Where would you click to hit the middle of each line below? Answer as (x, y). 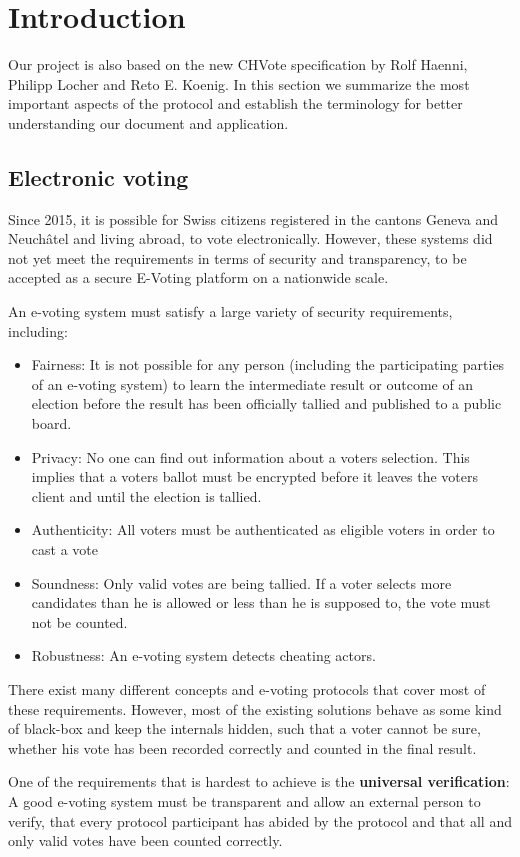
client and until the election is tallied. (146, 495)
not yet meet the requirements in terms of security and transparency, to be (237, 257)
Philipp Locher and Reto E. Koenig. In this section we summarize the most (239, 83)
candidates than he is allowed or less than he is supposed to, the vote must (261, 602)
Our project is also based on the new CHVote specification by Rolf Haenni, (238, 64)
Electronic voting (98, 176)
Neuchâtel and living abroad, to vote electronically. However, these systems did (250, 238)
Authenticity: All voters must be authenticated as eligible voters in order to (263, 529)
